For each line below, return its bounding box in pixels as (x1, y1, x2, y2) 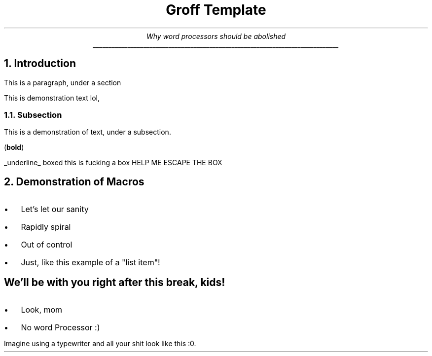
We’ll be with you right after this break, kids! (4, 276, 225, 288)
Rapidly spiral (21, 222, 71, 232)
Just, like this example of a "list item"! (21, 257, 160, 268)
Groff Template (166, 1, 266, 18)
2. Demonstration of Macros (4, 175, 144, 188)
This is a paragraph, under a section (4, 78, 121, 87)
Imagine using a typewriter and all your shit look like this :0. (4, 339, 196, 348)
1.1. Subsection (4, 109, 62, 120)
